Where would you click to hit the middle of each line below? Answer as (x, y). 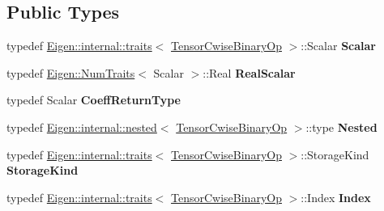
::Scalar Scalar (338, 46)
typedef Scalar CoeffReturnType (94, 100)
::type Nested (341, 127)
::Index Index (336, 197)
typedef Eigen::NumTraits (71, 72)
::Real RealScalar (249, 72)
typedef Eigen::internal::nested (82, 127)
